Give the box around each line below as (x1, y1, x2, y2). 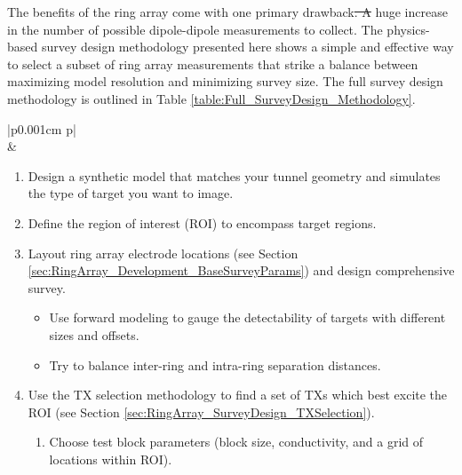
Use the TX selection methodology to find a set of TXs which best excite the (28, 385, 448, 404)
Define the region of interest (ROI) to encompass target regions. (28, 213, 377, 232)
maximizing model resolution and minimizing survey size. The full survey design (7, 72, 443, 91)
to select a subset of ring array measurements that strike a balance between (7, 54, 418, 73)
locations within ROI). (49, 449, 172, 468)
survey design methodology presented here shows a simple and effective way (41, 37, 454, 56)
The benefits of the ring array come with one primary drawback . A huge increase (7, 3, 448, 20)
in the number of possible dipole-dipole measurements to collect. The (7, 20, 383, 38)
